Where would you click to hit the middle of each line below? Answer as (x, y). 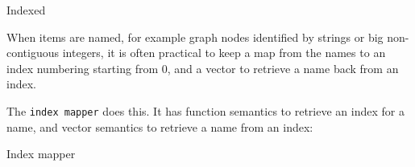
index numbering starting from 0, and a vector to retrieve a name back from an (203, 68)
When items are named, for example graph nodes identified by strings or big (195, 37)
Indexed (26, 10)
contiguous (33, 53)
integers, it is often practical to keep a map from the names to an (224, 53)
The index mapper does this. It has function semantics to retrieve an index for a (205, 110)
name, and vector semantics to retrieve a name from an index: (160, 126)
